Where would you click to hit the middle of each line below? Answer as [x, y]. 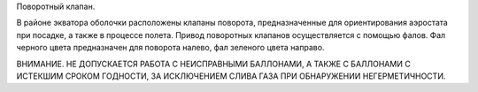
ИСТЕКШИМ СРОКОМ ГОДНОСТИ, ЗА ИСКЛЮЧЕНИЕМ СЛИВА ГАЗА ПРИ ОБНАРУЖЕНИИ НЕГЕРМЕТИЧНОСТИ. [231, 76]
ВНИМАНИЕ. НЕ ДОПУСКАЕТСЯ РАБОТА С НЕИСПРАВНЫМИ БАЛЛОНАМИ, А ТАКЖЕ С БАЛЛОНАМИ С [213, 64]
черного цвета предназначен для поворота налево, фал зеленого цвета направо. [170, 48]
